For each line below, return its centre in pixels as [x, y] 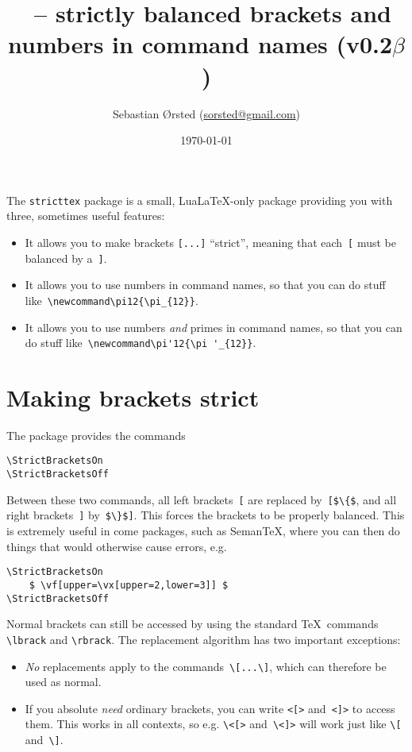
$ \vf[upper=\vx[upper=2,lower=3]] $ [129, 585]
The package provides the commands [96, 435]
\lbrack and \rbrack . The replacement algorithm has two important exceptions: [204, 639]
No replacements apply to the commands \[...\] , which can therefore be [206, 666]
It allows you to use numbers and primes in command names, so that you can [214, 327]
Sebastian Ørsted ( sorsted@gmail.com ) [206, 113]
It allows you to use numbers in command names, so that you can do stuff [205, 285]
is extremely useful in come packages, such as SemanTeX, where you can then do [203, 531]
